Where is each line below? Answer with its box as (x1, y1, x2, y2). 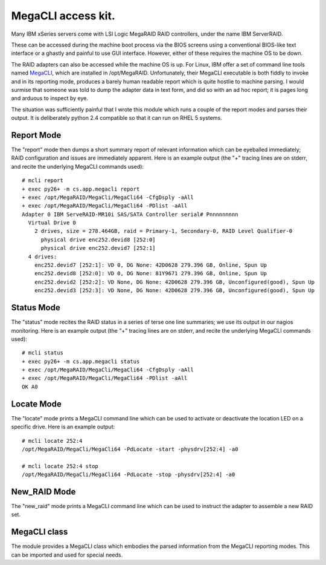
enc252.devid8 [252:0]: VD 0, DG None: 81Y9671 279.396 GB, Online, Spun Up (34, 270, 267, 277)
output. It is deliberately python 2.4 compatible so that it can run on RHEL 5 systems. (11, 114, 223, 122)
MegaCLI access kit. (11, 9, 116, 22)
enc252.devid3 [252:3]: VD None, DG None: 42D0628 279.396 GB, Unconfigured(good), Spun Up (34, 287, 315, 294)
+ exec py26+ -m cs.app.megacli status (22, 358, 140, 365)
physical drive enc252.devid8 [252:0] (40, 236, 156, 243)
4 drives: (28, 253, 57, 260)
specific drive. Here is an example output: (11, 423, 115, 431)
